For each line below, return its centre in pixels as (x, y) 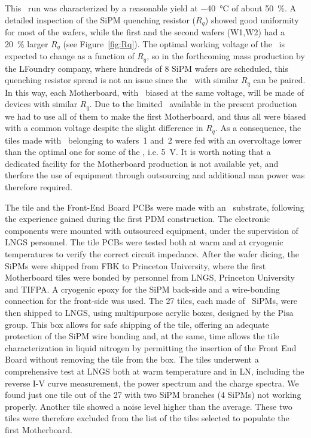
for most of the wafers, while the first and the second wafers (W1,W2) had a (145, 32)
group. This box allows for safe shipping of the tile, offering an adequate (137, 324)
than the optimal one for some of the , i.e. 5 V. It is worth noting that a (138, 152)
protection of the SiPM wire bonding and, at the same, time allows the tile (142, 336)
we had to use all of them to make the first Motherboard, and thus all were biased (155, 116)
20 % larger (27, 43)
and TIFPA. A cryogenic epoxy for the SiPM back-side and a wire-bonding (142, 289)
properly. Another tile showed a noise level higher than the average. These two (149, 406)
